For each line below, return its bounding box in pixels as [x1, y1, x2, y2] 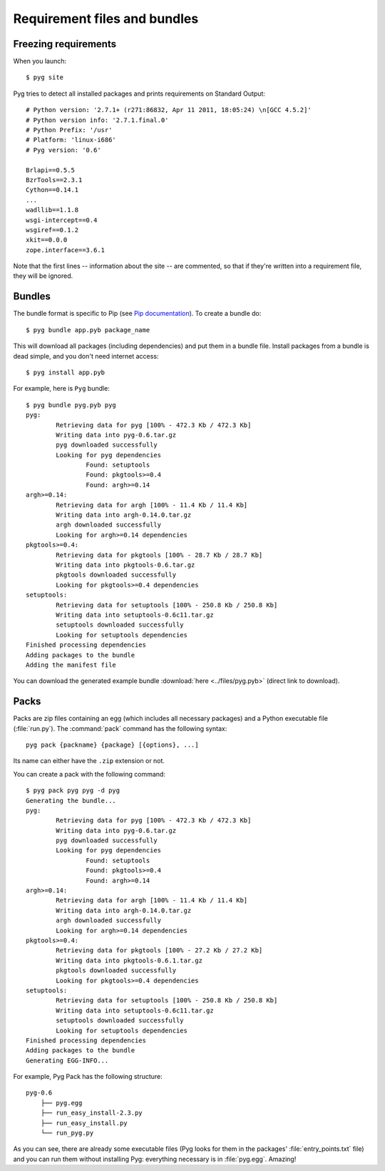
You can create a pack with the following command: [13, 769, 165, 778]
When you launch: [13, 57, 67, 66]
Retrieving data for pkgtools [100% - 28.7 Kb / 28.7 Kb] [56, 551, 263, 559]
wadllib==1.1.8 [26, 206, 79, 214]
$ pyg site [26, 74, 64, 81]
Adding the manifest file [26, 661, 117, 669]
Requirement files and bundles [13, 11, 199, 26]
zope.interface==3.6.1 [26, 246, 106, 254]
